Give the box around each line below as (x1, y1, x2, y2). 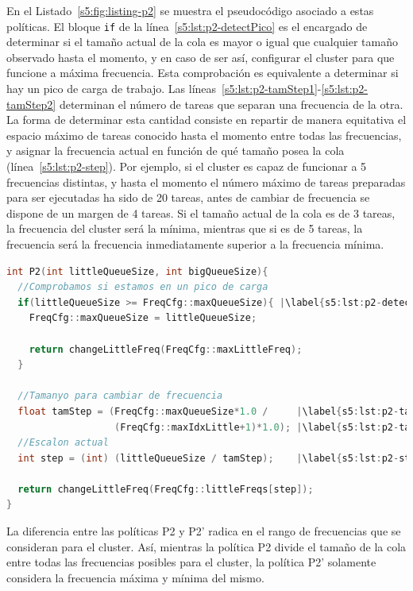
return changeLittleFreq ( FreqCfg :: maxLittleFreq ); (29, 343, 303, 355)
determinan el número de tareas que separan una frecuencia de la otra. (59, 95, 403, 112)
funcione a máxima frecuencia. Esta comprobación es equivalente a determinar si (6, 64, 399, 81)
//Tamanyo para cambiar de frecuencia (17, 390, 223, 402)
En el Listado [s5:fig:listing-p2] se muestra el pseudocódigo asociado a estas (6, 2, 374, 18)
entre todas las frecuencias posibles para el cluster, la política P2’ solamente (6, 554, 376, 570)
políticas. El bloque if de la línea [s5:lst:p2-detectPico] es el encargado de (6, 17, 368, 34)
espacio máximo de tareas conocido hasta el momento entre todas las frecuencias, (6, 126, 402, 143)
